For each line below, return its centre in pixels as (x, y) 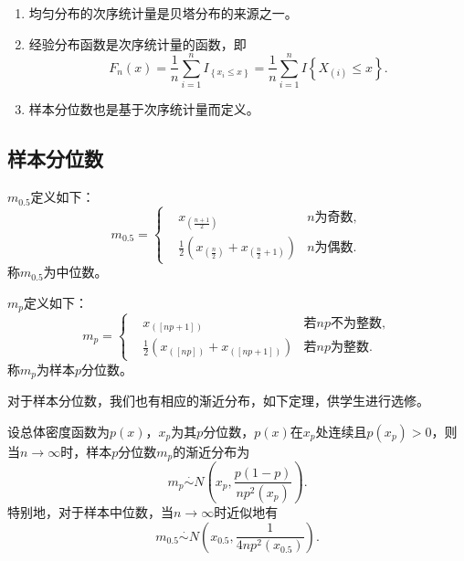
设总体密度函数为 (58, 431)
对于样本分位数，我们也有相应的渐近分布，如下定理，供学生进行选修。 (218, 401)
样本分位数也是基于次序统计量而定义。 (144, 109)
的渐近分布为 (211, 451)
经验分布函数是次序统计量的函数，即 (137, 43)
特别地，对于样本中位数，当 (90, 512)
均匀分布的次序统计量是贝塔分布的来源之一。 (163, 13)
